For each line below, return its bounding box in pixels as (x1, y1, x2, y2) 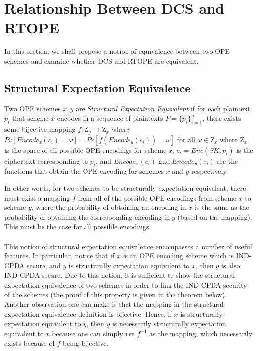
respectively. (191, 166, 228, 176)
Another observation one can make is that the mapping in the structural (4, 299, 224, 309)
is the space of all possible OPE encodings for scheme (4, 145, 167, 155)
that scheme (12, 113, 49, 123)
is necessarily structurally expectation (112, 318, 226, 329)
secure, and (27, 260, 61, 270)
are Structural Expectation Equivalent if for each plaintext (76, 103, 251, 113)
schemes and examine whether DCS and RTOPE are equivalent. (4, 55, 199, 66)
